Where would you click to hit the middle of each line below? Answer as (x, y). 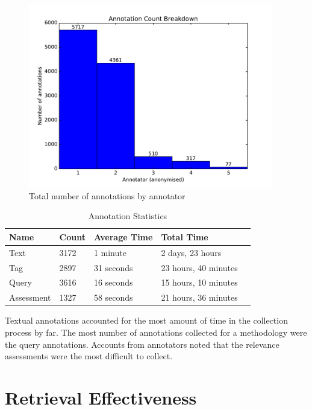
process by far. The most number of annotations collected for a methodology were (156, 332)
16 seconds (113, 282)
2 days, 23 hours (191, 252)
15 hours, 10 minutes (199, 282)
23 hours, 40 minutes (199, 267)
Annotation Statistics (128, 216)
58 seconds (113, 297)
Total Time (185, 236)
